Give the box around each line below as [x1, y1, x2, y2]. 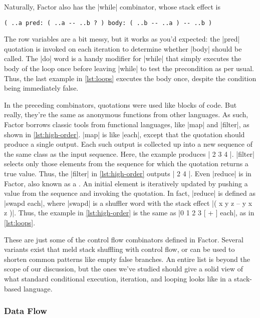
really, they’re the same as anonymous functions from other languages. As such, [4, 109, 248, 120]
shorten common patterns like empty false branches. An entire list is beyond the [4, 253, 250, 264]
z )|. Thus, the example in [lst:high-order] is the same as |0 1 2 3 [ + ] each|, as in [4, 207, 254, 218]
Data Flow [4, 304, 47, 317]
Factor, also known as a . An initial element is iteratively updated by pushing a [4, 178, 248, 188]
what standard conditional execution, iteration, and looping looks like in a [4, 273, 232, 283]
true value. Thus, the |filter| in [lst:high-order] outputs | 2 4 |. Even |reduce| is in [4, 168, 251, 178]
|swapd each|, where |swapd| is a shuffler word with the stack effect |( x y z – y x [4, 197, 252, 208]
